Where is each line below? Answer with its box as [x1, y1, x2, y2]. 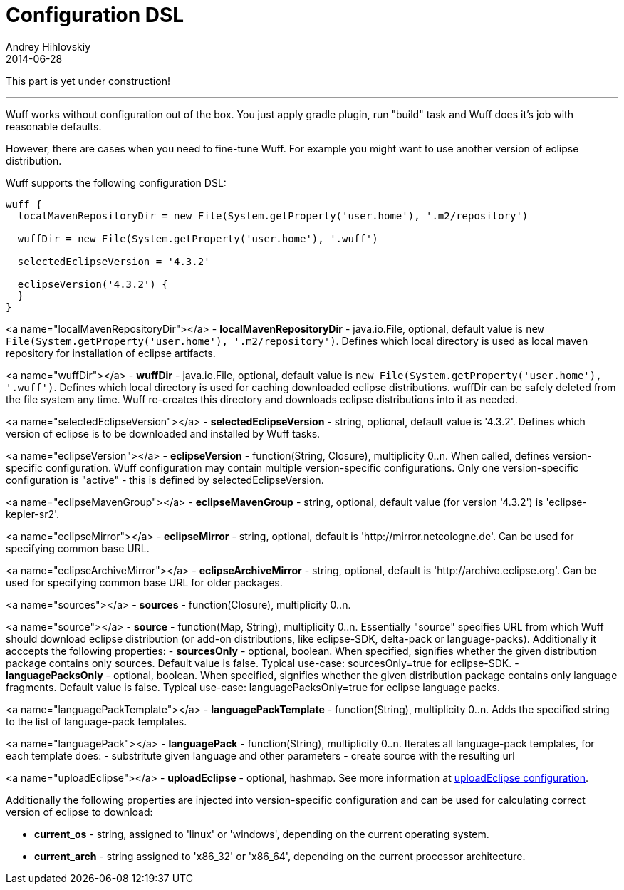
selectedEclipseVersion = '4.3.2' [17, 255, 210, 267]
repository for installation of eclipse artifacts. [6, 346, 216, 359]
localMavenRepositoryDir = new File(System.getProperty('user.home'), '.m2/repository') [17, 209, 529, 222]
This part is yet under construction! [6, 74, 170, 87]
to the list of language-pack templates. [6, 715, 187, 728]
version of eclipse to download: [6, 805, 153, 818]
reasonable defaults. [6, 120, 102, 133]
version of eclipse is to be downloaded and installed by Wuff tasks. [6, 427, 321, 440]
